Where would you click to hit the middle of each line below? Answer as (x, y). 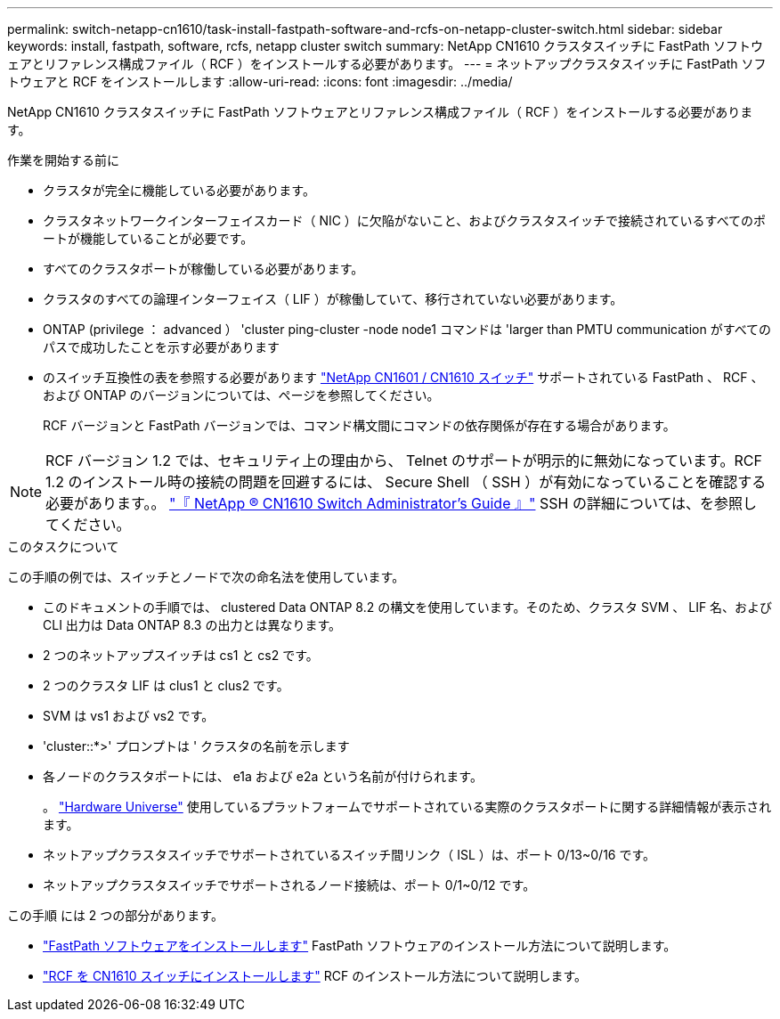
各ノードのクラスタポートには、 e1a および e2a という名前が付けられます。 (263, 776)
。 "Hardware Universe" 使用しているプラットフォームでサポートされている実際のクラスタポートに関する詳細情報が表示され (407, 807)
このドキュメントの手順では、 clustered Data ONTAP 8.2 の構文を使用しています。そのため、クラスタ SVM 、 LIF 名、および (408, 607)
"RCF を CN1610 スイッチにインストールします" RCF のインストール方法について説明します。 (315, 976)
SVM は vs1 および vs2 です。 (129, 716)
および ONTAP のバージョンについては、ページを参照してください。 (241, 395)
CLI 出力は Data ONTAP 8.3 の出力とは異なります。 (192, 625)
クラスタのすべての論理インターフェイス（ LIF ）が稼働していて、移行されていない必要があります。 (333, 299)
